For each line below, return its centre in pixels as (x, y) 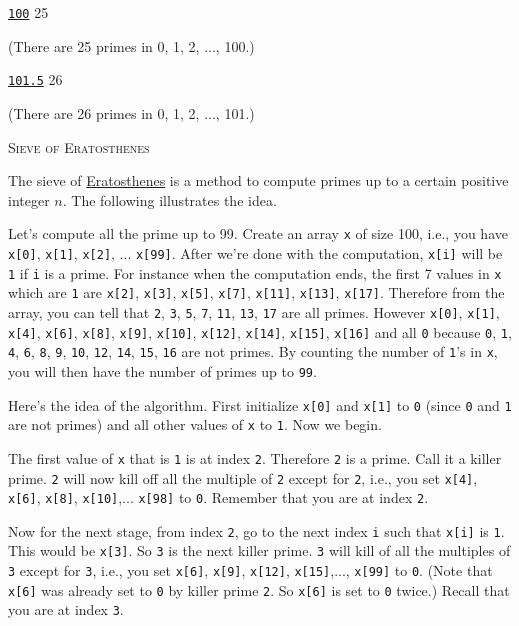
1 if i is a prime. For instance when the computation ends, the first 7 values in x (255, 272)
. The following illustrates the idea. (169, 199)
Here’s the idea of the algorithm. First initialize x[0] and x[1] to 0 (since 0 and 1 (260, 404)
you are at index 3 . (66, 609)
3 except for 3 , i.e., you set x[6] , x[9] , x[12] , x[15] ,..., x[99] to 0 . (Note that (250, 570)
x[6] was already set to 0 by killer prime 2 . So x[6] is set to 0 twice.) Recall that (259, 589)
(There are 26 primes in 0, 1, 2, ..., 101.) (131, 112)
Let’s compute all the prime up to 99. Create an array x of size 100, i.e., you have (258, 233)
